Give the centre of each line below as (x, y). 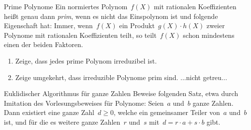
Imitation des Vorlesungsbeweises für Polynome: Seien (84, 103)
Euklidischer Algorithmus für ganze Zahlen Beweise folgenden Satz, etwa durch (121, 93)
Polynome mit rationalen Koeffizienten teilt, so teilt (80, 35)
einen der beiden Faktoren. (44, 44)
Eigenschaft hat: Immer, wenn (48, 25)
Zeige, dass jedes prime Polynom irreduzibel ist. (86, 60)
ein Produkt (137, 25)
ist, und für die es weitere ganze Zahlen (62, 122)
